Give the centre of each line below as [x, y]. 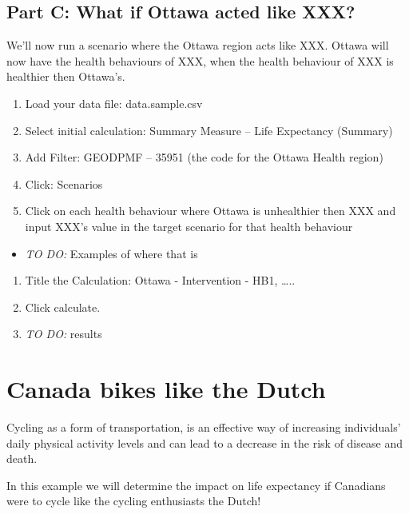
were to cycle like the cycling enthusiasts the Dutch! [134, 501]
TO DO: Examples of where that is [111, 253]
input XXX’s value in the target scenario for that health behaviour [189, 226]
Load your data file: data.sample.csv [114, 103]
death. [22, 458]
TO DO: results [64, 334]
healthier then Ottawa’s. [66, 76]
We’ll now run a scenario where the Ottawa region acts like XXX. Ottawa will [198, 45]
